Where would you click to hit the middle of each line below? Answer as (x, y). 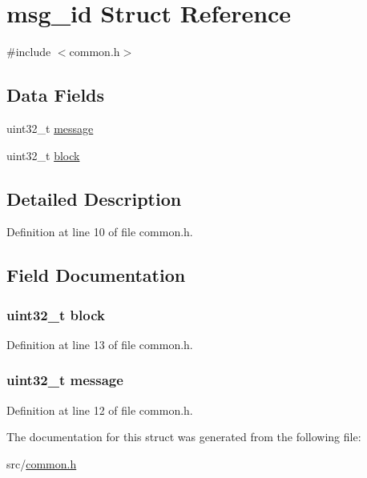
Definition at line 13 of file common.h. (100, 344)
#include (29, 52)
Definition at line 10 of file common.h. (100, 232)
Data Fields (56, 95)
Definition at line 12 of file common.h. (100, 410)
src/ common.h (42, 463)
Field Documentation (96, 275)
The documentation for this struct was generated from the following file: (184, 437)
